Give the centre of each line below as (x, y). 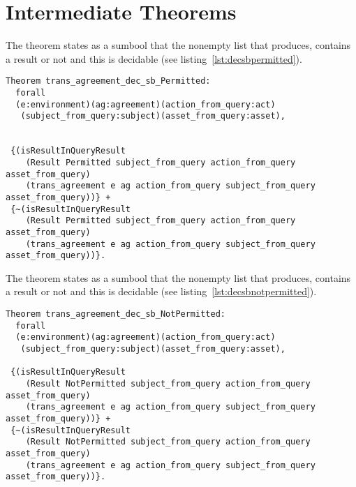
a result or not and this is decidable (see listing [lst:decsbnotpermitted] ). (161, 291)
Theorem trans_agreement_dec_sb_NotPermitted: (116, 314)
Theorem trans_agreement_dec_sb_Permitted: (108, 81)
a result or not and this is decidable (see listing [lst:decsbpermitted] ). (154, 58)
